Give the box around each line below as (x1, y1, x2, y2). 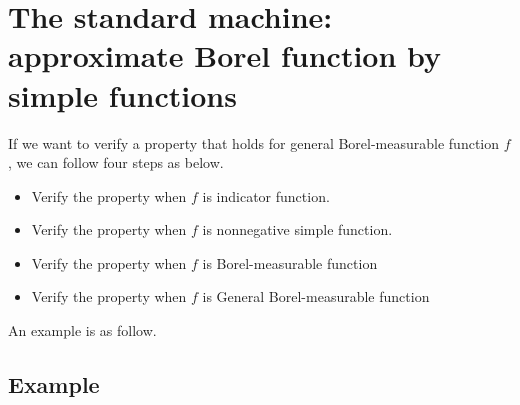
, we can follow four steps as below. (8, 152, 224, 173)
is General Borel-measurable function (202, 286, 430, 307)
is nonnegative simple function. (202, 219, 393, 240)
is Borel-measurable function (202, 252, 378, 273)
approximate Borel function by (8, 35, 442, 76)
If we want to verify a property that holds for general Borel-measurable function (8, 132, 500, 153)
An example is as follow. (8, 320, 157, 341)
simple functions (8, 74, 237, 115)
